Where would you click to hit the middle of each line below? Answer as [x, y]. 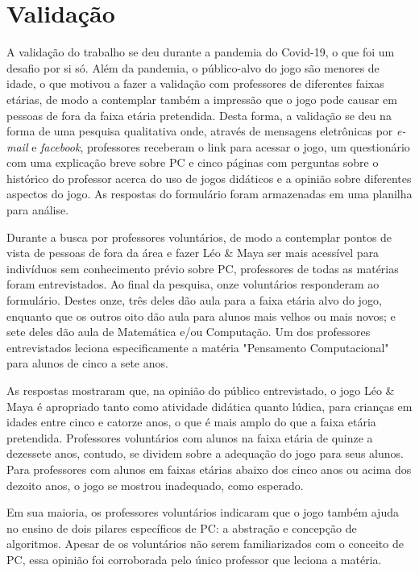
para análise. [38, 210]
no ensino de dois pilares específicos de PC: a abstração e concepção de [182, 527]
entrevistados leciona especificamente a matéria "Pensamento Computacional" [198, 347]
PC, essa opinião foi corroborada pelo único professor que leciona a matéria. [194, 559]
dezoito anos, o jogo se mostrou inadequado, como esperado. [155, 485]
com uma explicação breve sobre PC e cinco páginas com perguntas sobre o [193, 162]
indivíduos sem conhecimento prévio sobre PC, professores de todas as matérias [203, 268]
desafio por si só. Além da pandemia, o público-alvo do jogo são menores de [193, 67]
